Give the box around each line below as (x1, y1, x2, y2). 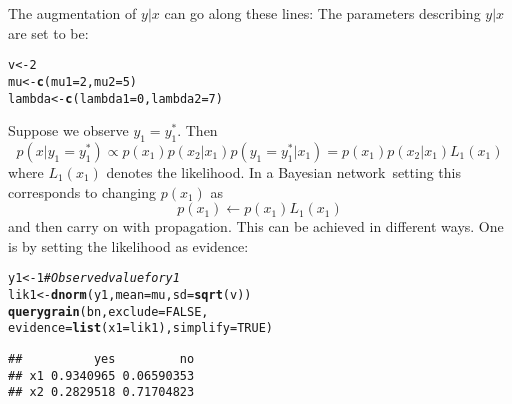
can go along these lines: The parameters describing (164, 3, 481, 23)
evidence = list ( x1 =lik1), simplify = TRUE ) (8, 321, 273, 336)
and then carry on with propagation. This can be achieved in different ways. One (8, 216, 504, 237)
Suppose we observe (8, 120, 129, 141)
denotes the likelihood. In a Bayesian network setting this (106, 161, 461, 182)
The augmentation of (8, 3, 137, 23)
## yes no (8, 351, 195, 366)
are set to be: (8, 22, 89, 43)
